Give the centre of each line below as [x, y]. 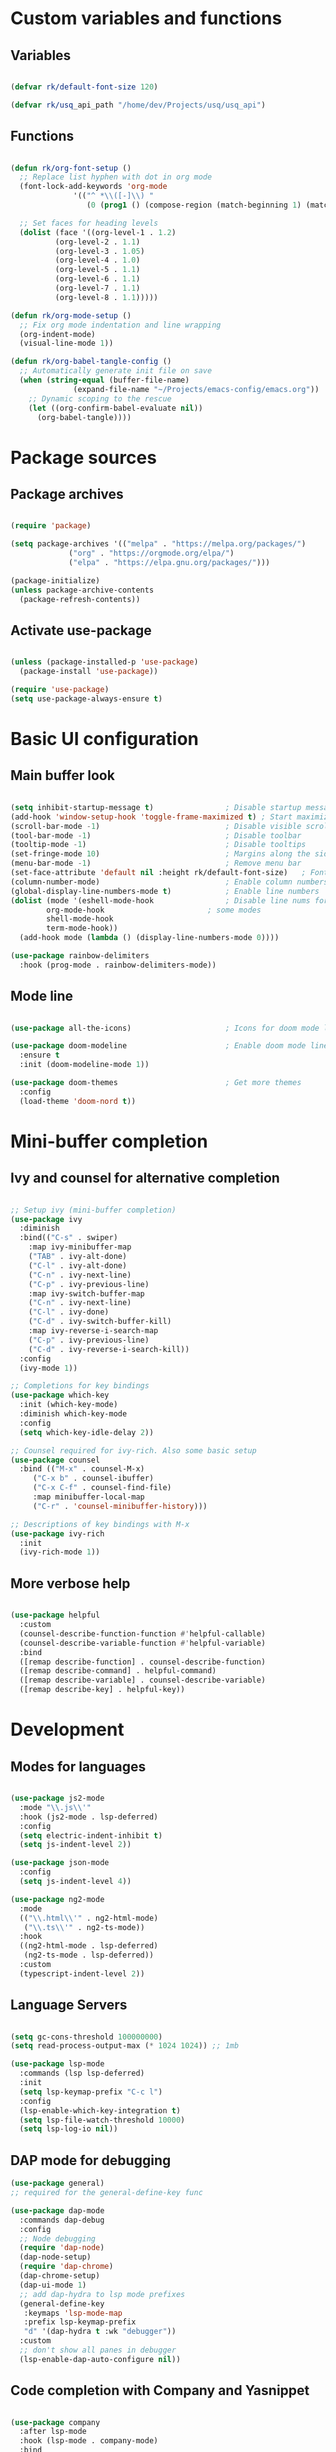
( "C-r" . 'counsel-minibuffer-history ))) [120, 1506]
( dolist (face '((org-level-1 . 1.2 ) [98, 232]
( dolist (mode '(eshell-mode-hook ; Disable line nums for [169, 900]
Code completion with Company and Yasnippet [160, 2390]
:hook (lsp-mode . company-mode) [89, 2441]
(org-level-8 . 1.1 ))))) [106, 297]
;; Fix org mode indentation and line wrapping [120, 325]
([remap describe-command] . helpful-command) [118, 1671]
